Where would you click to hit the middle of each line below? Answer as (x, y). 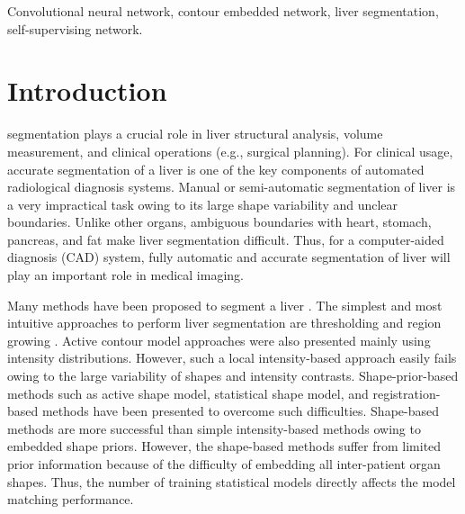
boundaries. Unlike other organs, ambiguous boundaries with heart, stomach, (219, 222)
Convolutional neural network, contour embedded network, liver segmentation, (223, 11)
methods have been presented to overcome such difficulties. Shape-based (241, 411)
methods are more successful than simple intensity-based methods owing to (214, 428)
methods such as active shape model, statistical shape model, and (188, 393)
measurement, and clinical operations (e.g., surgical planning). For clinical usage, (230, 151)
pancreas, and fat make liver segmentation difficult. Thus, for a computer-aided (226, 239)
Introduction (87, 90)
